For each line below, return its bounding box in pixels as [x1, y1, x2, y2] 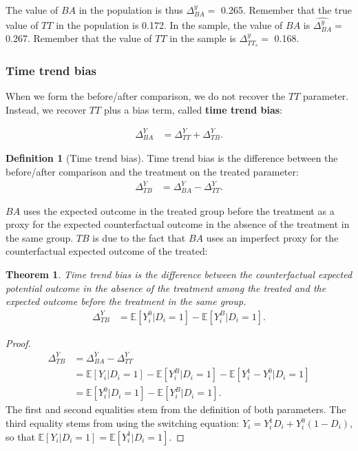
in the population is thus [78, 3, 183, 17]
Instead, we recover [6, 102, 87, 116]
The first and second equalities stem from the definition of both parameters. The [6, 402, 346, 417]
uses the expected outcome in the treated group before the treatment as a [23, 203, 335, 218]
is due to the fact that [92, 230, 186, 244]
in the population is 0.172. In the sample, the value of [56, 17, 283, 32]
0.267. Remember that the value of [6, 31, 152, 45]
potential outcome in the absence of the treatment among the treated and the [6, 280, 326, 295]
